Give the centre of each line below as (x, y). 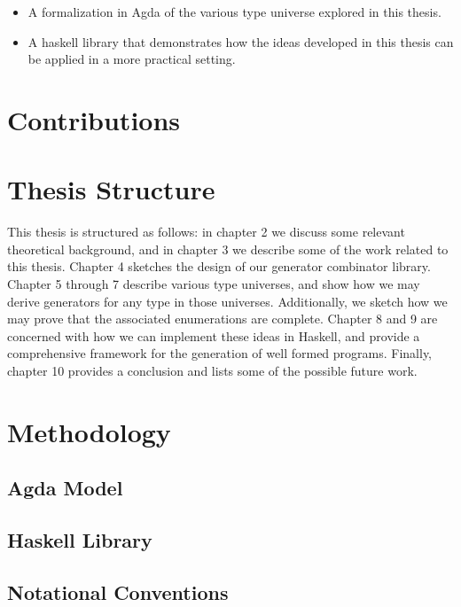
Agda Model (65, 488)
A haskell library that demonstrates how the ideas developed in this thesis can (241, 41)
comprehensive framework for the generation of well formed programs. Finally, (220, 353)
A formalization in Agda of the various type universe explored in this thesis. (234, 12)
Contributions (94, 119)
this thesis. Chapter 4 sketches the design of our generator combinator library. (219, 266)
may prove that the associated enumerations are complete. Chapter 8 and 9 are (223, 319)
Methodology (89, 431)
